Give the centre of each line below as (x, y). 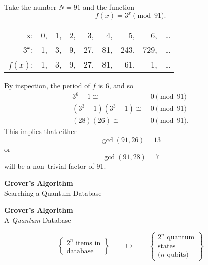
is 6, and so (116, 85)
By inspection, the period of (47, 85)
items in (88, 243)
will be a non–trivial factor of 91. (55, 166)
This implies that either (40, 131)
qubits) (178, 255)
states (167, 247)
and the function (109, 7)
